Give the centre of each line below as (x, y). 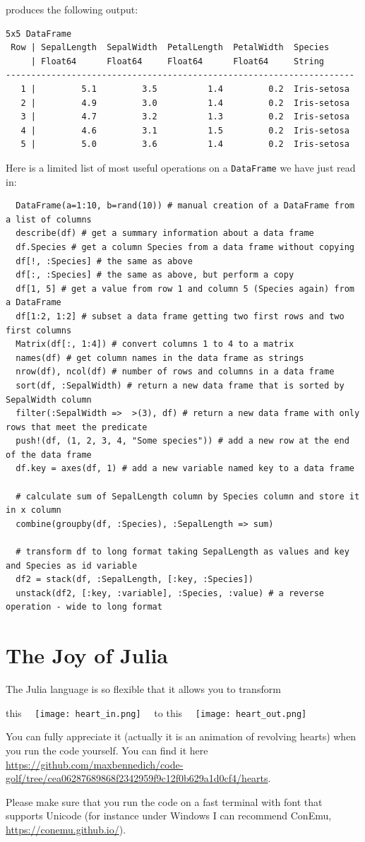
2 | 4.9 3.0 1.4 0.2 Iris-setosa (185, 103)
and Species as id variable (72, 565)
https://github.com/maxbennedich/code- (95, 764)
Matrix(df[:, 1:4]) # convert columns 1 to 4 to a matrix (155, 344)
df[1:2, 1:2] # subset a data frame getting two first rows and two (180, 316)
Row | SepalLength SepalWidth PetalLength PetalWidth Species (170, 48)
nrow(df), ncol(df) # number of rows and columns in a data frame (175, 372)
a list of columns (49, 219)
